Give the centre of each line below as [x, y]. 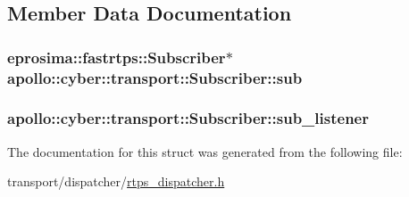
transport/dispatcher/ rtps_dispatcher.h [116, 181]
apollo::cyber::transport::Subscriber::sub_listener [188, 118]
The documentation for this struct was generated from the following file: [205, 151]
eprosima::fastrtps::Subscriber [117, 57]
